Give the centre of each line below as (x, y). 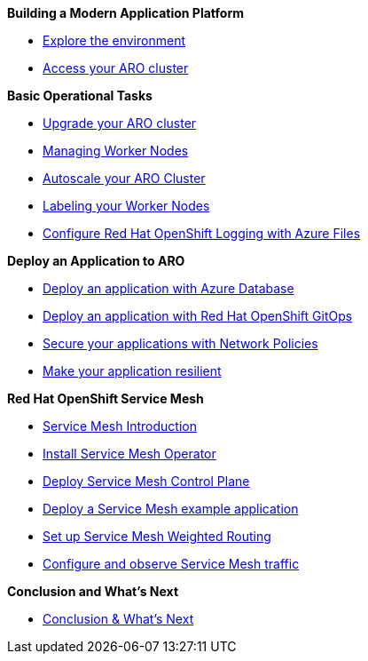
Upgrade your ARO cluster (120, 123)
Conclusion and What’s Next (93, 591)
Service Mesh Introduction (120, 426)
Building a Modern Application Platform (125, 13)
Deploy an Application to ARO (96, 261)
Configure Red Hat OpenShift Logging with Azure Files (202, 233)
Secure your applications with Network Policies (180, 343)
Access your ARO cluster (116, 68)
